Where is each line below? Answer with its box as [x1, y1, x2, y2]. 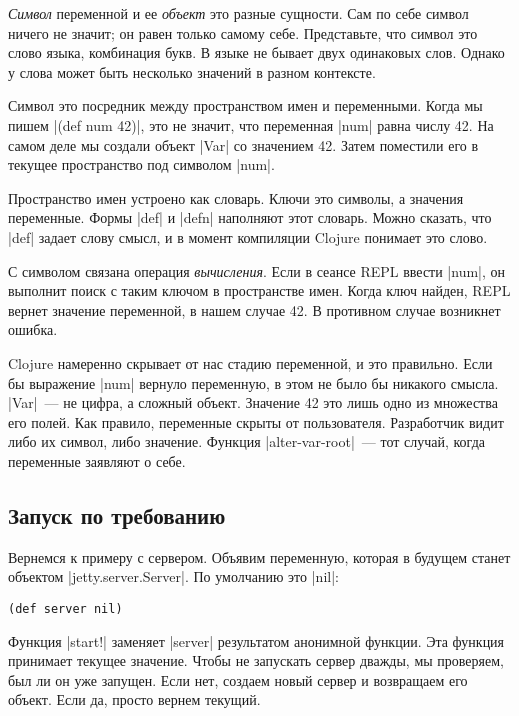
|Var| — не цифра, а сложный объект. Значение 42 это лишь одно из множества [8, 392, 498, 413]
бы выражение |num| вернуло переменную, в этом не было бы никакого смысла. [8, 372, 499, 393]
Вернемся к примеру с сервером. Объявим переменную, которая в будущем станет [8, 546, 511, 567]
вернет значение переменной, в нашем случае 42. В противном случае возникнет [8, 299, 501, 320]
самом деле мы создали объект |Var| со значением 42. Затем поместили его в [8, 134, 479, 155]
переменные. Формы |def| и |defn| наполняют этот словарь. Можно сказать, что [8, 207, 492, 228]
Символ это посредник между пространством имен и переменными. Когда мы [8, 95, 483, 116]
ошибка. [8, 319, 58, 340]
